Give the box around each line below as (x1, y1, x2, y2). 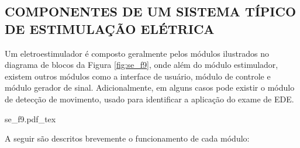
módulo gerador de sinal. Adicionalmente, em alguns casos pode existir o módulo (5, 81, 295, 94)
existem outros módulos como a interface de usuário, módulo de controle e (5, 70, 271, 82)
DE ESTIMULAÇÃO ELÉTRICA (5, 19, 215, 37)
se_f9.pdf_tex (5, 112, 56, 125)
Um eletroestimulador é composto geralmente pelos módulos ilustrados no (5, 47, 270, 59)
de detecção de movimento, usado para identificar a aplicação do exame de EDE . (5, 92, 294, 105)
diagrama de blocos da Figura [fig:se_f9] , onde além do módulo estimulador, (5, 58, 278, 71)
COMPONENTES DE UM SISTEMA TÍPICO (5, 2, 296, 20)
